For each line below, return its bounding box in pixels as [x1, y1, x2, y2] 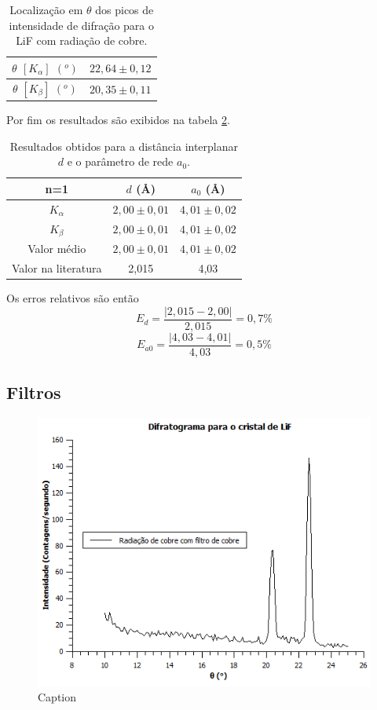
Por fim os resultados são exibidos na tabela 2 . [6, 112, 230, 128]
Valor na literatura [12, 260, 102, 276]
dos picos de [95, 2, 154, 17]
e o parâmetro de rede [67, 153, 174, 170]
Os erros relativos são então [6, 290, 139, 306]
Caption [38, 689, 77, 705]
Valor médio [27, 240, 86, 257]
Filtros [6, 380, 61, 404]
